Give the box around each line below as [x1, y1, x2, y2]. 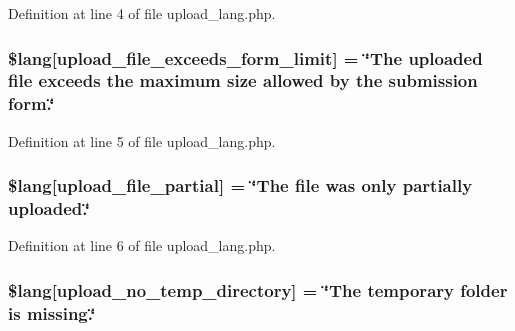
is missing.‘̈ [8, 300, 96, 325]
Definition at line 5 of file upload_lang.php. [8, 130, 276, 151]
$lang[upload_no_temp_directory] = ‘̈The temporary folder [8, 277, 508, 302]
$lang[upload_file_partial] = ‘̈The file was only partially [8, 173, 473, 198]
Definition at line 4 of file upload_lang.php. [8, 3, 276, 23]
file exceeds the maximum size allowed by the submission [8, 68, 478, 93]
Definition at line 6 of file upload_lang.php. [8, 235, 276, 256]
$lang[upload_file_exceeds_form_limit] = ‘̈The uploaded [8, 45, 483, 70]
